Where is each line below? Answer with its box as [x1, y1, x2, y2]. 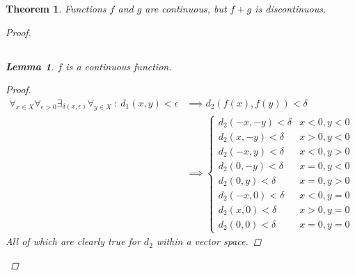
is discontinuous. [255, 1, 326, 15]
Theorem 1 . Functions [6, 1, 106, 15]
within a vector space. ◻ [156, 234, 262, 249]
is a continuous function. [65, 58, 172, 73]
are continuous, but [145, 1, 227, 15]
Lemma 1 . [6, 58, 54, 73]
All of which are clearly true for [6, 234, 141, 249]
